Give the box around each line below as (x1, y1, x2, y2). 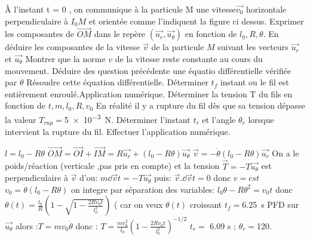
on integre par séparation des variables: (71, 183, 215, 195)
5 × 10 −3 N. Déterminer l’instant (64, 111, 191, 125)
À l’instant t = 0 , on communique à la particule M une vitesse (5, 3, 236, 15)
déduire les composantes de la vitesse (5, 41, 140, 53)
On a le (272, 146, 299, 159)
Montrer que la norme (25, 53, 106, 64)
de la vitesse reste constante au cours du (115, 53, 263, 64)
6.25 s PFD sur (242, 198, 299, 211)
